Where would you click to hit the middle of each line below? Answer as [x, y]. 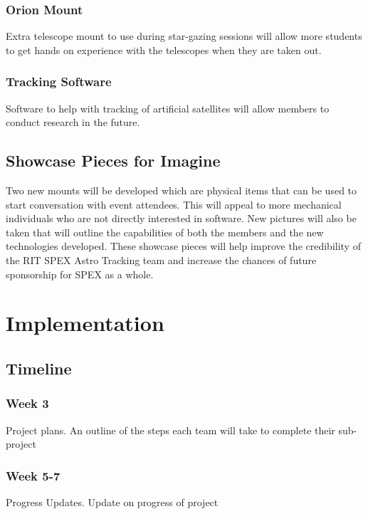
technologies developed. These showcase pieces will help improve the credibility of [183, 246]
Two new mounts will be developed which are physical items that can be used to [182, 190]
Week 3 [27, 403]
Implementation [85, 323]
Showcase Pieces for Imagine [113, 161]
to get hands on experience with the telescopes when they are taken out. [164, 49]
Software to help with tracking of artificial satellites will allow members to [168, 108]
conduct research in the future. [73, 122]
